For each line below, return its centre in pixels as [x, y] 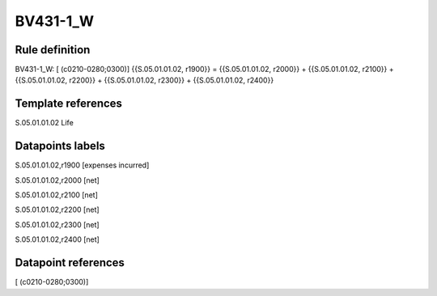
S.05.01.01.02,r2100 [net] [57, 195]
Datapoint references [70, 263]
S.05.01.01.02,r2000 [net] [57, 180]
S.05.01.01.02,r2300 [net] [57, 224]
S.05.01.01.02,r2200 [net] [57, 209]
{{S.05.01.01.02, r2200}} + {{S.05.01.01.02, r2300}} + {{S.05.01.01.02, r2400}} [144, 80]
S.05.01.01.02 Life [45, 123]
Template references [69, 104]
